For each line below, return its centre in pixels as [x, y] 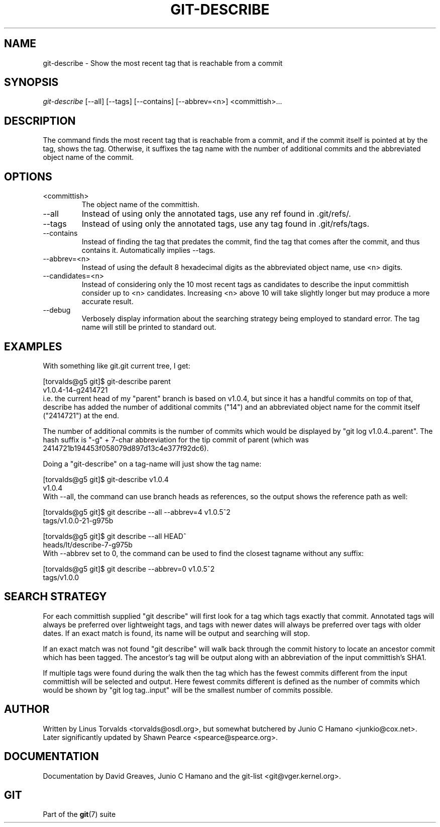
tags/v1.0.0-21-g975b [78, 520]
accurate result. [107, 302]
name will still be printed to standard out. [149, 327]
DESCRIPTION [40, 121]
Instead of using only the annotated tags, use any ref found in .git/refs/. [216, 214]
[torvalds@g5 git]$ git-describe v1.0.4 [106, 479]
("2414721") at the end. [81, 415]
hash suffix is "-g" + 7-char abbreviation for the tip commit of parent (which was [176, 439]
